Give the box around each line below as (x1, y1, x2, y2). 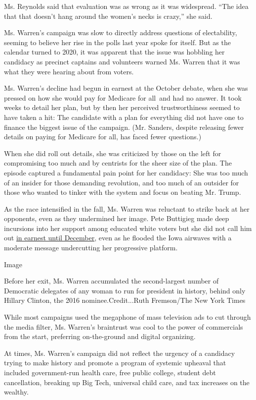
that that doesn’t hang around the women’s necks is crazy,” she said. (4, 10, 213, 21)
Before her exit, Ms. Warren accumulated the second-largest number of (4, 276, 219, 286)
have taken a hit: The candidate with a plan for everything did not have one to (4, 112, 244, 122)
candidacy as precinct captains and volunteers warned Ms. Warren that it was (4, 56, 240, 66)
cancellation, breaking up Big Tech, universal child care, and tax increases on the (4, 377, 250, 387)
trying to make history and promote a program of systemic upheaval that (4, 357, 226, 368)
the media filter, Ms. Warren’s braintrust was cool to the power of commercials (4, 321, 243, 332)
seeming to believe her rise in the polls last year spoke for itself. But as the (4, 37, 231, 47)
